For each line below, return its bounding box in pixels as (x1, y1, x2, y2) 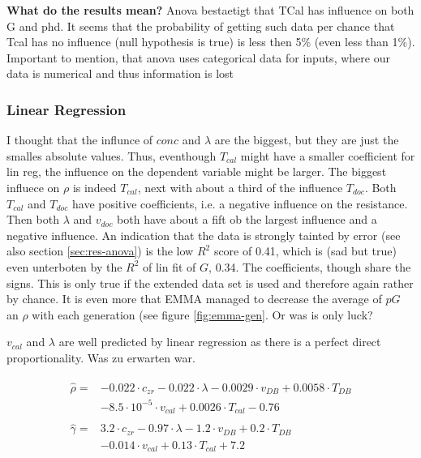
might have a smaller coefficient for (240, 147, 415, 164)
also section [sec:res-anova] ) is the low (6, 242, 194, 259)
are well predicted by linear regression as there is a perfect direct (58, 333, 381, 350)
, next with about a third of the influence (137, 178, 343, 195)
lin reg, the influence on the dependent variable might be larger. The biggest (6, 163, 387, 180)
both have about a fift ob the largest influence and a (117, 211, 377, 228)
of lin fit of (143, 258, 196, 275)
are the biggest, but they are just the (214, 131, 399, 148)
